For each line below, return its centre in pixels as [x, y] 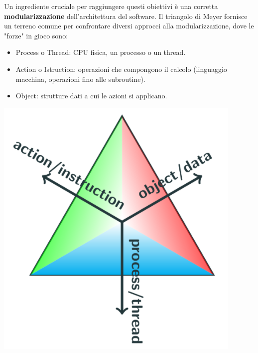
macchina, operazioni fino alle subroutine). [80, 79]
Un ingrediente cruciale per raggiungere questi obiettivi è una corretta [111, 6]
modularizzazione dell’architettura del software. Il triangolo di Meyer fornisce [126, 16]
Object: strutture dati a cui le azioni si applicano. [91, 96]
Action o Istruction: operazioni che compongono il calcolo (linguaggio [121, 69]
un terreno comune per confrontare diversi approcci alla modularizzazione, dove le [129, 26]
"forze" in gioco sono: [36, 35]
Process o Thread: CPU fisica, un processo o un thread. [101, 52]
